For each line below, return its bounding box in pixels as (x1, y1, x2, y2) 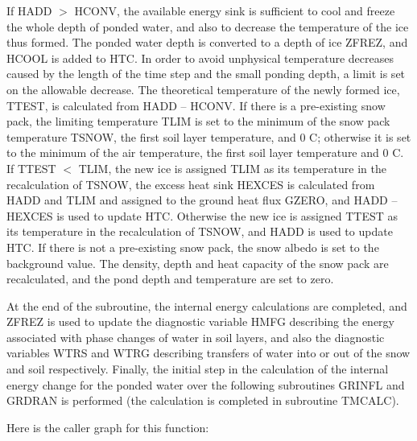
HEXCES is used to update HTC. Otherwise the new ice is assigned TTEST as (6, 207, 398, 224)
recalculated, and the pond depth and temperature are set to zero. (6, 270, 334, 287)
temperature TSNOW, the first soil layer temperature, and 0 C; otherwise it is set (6, 128, 411, 145)
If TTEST (6, 159, 56, 176)
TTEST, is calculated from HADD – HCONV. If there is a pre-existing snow (6, 97, 386, 113)
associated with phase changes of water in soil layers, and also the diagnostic (6, 328, 385, 345)
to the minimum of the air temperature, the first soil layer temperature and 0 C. (6, 144, 404, 161)
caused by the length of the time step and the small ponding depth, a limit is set (6, 65, 406, 82)
